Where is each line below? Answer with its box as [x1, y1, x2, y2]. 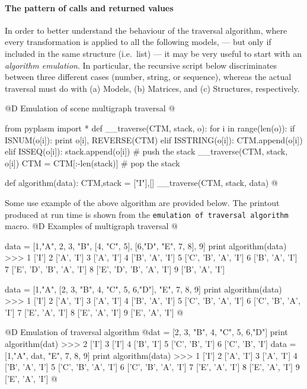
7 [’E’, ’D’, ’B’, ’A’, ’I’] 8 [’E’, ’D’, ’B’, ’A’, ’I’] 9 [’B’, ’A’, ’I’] [5, 262, 225, 275]
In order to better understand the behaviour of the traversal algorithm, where [5, 24, 287, 36]
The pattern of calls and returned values [5, 1, 174, 14]
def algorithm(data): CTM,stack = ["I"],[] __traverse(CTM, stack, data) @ [5, 176, 278, 189]
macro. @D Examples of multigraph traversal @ [5, 220, 178, 232]
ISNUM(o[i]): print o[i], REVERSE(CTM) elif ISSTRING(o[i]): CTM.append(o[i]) [5, 133, 303, 146]
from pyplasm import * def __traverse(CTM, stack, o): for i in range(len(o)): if [5, 121, 295, 134]
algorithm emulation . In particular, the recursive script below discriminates [5, 59, 277, 71]
